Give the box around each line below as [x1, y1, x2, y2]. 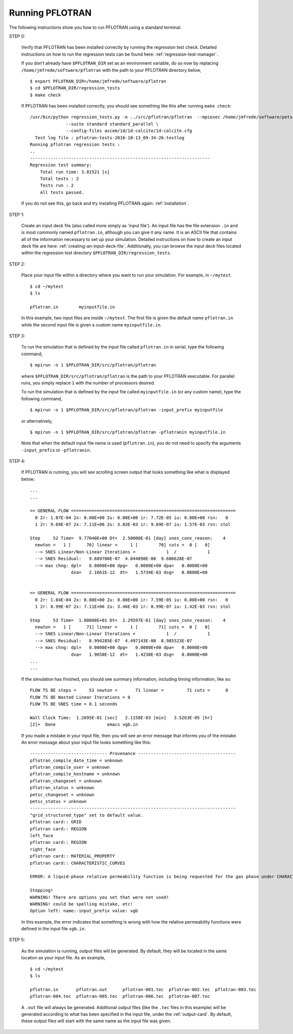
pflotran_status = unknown [30, 785, 95, 791]
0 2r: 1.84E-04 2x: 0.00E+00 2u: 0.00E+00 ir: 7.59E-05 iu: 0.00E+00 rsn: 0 [35, 597, 229, 603]
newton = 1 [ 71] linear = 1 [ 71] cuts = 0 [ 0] [35, 625, 210, 630]
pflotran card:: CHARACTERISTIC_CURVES [30, 860, 126, 866]
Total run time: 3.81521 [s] [40, 169, 110, 174]
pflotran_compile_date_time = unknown [30, 757, 123, 763]
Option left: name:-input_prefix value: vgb [30, 908, 139, 914]
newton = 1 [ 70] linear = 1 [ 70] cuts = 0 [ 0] [35, 542, 210, 548]
